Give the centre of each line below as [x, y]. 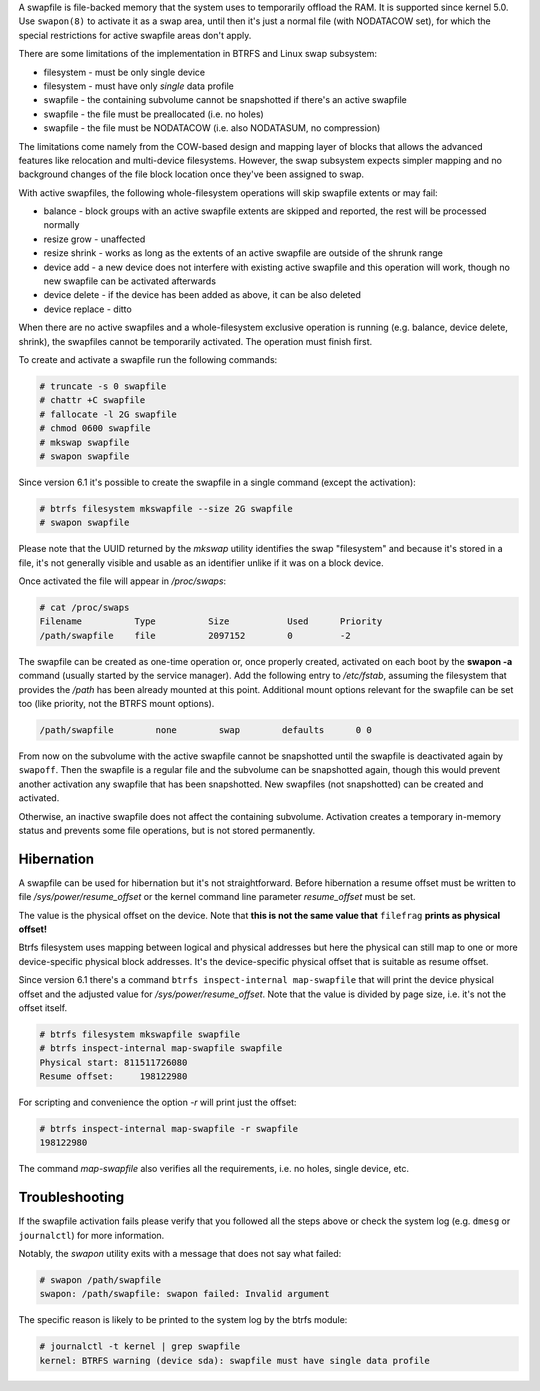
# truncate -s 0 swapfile [103, 386]
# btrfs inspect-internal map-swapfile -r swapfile [169, 1129]
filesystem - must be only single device [124, 72]
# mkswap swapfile [84, 442]
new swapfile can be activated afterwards [130, 281]
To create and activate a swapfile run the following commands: [148, 359]
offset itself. [43, 1007]
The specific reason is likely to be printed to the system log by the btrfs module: [183, 1320]
